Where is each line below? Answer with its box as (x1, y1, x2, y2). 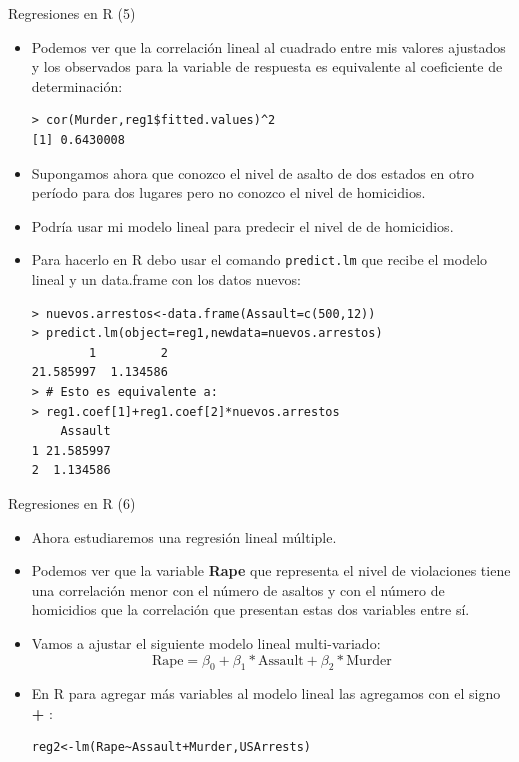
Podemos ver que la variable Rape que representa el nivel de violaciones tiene (31, 560, 511, 581)
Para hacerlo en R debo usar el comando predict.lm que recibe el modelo (31, 249, 488, 270)
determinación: (31, 75, 123, 96)
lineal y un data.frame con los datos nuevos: (31, 269, 301, 289)
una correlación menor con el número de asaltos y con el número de (31, 579, 445, 600)
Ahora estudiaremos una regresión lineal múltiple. (31, 526, 337, 547)
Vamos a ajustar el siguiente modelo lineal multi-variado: (31, 632, 381, 653)
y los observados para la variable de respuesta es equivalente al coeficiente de (31, 56, 503, 77)
